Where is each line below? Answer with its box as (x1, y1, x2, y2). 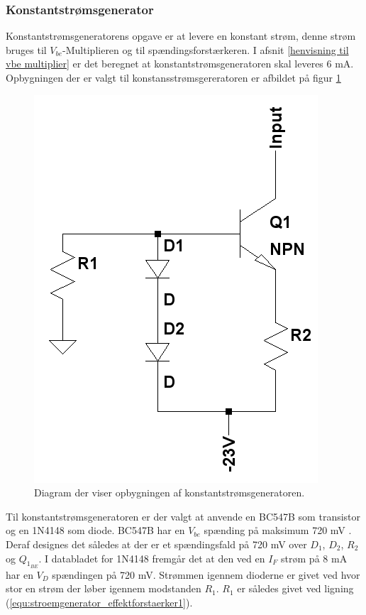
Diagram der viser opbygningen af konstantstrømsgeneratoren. (34, 485, 305, 500)
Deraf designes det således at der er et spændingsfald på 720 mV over (6, 536, 307, 551)
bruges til (6, 42, 47, 57)
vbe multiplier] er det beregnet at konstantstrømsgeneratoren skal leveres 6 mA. (6, 56, 354, 71)
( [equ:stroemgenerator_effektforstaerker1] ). (6, 594, 193, 609)
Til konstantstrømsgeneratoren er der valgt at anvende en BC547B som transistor (6, 508, 361, 523)
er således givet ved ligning (237, 581, 354, 596)
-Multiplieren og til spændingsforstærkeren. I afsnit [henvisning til (62, 42, 349, 57)
